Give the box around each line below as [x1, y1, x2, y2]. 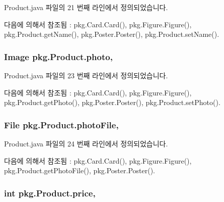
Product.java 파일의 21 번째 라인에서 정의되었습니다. [4, 2, 168, 12]
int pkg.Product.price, [4, 186, 96, 199]
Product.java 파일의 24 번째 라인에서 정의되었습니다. [4, 138, 168, 148]
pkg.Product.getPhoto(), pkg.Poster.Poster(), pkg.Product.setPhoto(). [4, 97, 220, 108]
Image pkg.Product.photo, [4, 50, 113, 63]
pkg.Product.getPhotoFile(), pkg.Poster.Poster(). [4, 165, 155, 176]
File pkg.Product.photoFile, [4, 118, 119, 131]
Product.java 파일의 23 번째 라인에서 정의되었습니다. [4, 70, 168, 80]
